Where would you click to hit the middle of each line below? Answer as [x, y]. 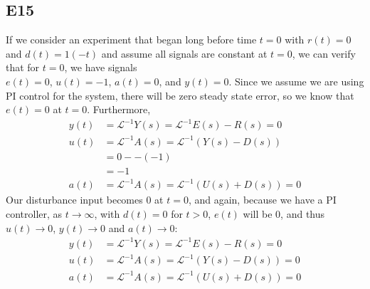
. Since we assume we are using [296, 81]
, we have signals [101, 67]
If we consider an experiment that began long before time [131, 40]
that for [23, 67]
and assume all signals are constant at [184, 53]
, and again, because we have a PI [262, 200]
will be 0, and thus [284, 214]
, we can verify [324, 53]
